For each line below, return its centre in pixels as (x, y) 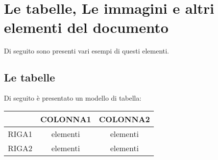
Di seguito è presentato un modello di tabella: (73, 98)
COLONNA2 (124, 119)
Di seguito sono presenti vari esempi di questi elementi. (87, 51)
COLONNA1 (66, 119)
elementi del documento (86, 27)
